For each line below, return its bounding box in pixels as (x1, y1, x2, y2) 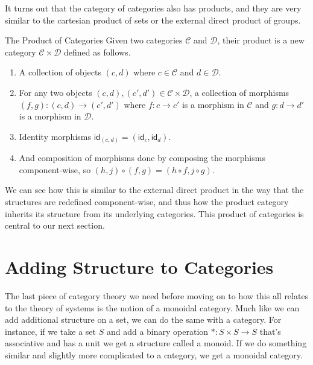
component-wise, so (19, 163, 91, 176)
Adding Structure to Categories (5, 255, 274, 279)
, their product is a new (217, 34, 305, 46)
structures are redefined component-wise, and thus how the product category (5, 195, 289, 208)
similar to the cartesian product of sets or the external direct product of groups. (5, 13, 301, 26)
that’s (259, 325, 281, 337)
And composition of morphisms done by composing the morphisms (19, 151, 265, 164)
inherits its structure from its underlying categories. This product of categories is (5, 207, 304, 220)
